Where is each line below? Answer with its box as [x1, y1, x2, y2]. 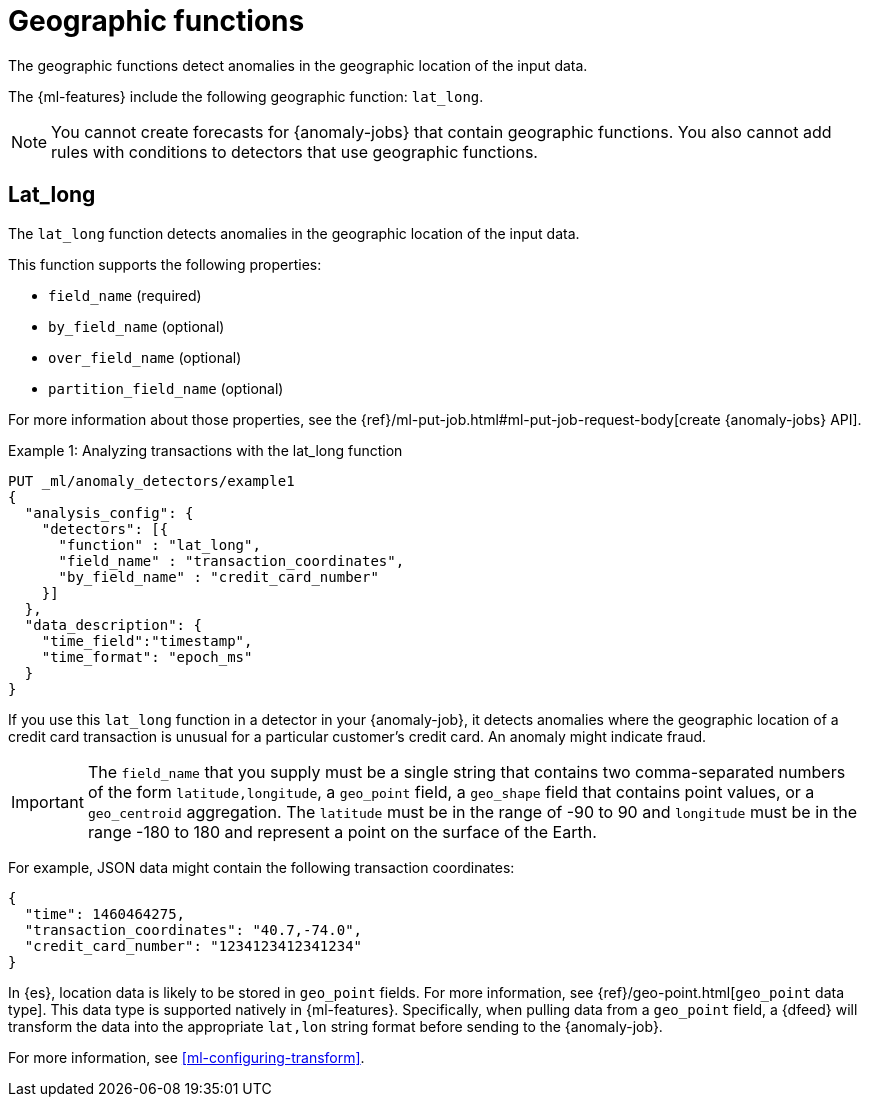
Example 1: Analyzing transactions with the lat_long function [8, 441, 403, 459]
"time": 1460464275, [24, 905, 186, 922]
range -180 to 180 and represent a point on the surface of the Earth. [87, 821, 597, 842]
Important [11, 791, 84, 812]
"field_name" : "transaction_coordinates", [58, 552, 405, 569]
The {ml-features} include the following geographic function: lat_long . [8, 87, 484, 105]
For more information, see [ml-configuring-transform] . [8, 1048, 365, 1066]
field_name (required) [48, 286, 202, 304]
